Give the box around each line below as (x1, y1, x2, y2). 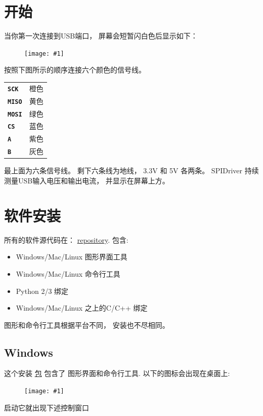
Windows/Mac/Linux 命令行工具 (16, 268, 120, 279)
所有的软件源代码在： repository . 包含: (4, 234, 128, 245)
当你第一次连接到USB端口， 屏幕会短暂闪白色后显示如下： (4, 30, 198, 41)
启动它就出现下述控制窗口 (4, 402, 89, 412)
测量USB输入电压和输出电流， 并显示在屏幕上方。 (4, 175, 169, 185)
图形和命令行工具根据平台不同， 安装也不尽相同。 (4, 319, 169, 330)
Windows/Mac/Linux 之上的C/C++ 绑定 (16, 302, 148, 313)
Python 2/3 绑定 (16, 285, 69, 296)
